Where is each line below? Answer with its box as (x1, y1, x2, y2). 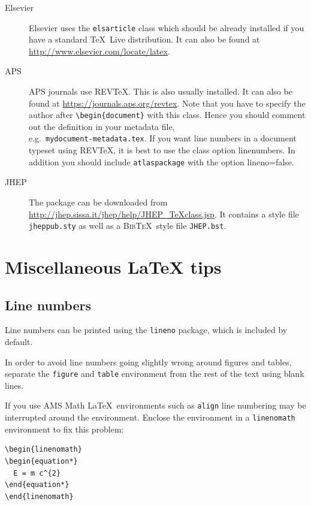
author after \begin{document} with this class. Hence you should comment (29, 108, 306, 121)
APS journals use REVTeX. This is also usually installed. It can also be (29, 85, 292, 98)
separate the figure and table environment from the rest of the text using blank (5, 367, 304, 380)
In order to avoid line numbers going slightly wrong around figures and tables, (5, 355, 292, 368)
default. (5, 335, 33, 348)
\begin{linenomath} (5, 445, 82, 454)
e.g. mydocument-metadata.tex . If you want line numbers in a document (29, 132, 297, 144)
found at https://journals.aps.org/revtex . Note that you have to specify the (29, 96, 306, 109)
